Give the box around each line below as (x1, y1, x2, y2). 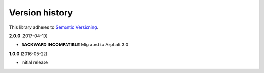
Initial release (21, 59, 48, 65)
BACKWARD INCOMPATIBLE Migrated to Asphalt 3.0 (21, 42, 129, 48)
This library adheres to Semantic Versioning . (9, 24, 99, 30)
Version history (9, 7, 73, 18)
